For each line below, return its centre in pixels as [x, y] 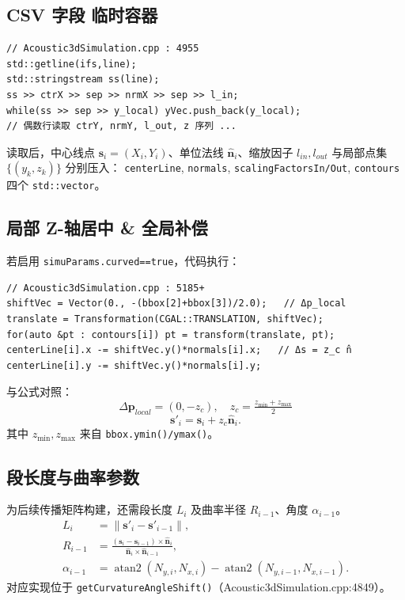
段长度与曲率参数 [73, 476]
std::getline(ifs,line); [72, 64]
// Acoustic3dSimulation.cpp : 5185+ [106, 288]
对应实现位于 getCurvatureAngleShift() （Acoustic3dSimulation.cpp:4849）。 [199, 587]
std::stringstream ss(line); [83, 80]
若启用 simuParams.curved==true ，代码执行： [123, 261]
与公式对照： [40, 391]
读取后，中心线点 [51, 152]
